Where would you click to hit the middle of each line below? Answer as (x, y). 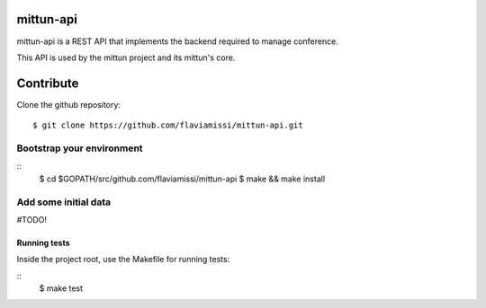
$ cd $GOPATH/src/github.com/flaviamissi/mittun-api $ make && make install (182, 179)
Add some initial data (64, 202)
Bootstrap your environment (80, 148)
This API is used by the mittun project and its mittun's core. (126, 57)
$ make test (61, 288)
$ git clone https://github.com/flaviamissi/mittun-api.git (168, 125)
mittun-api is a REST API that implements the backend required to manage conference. (178, 41)
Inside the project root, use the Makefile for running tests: (123, 260)
